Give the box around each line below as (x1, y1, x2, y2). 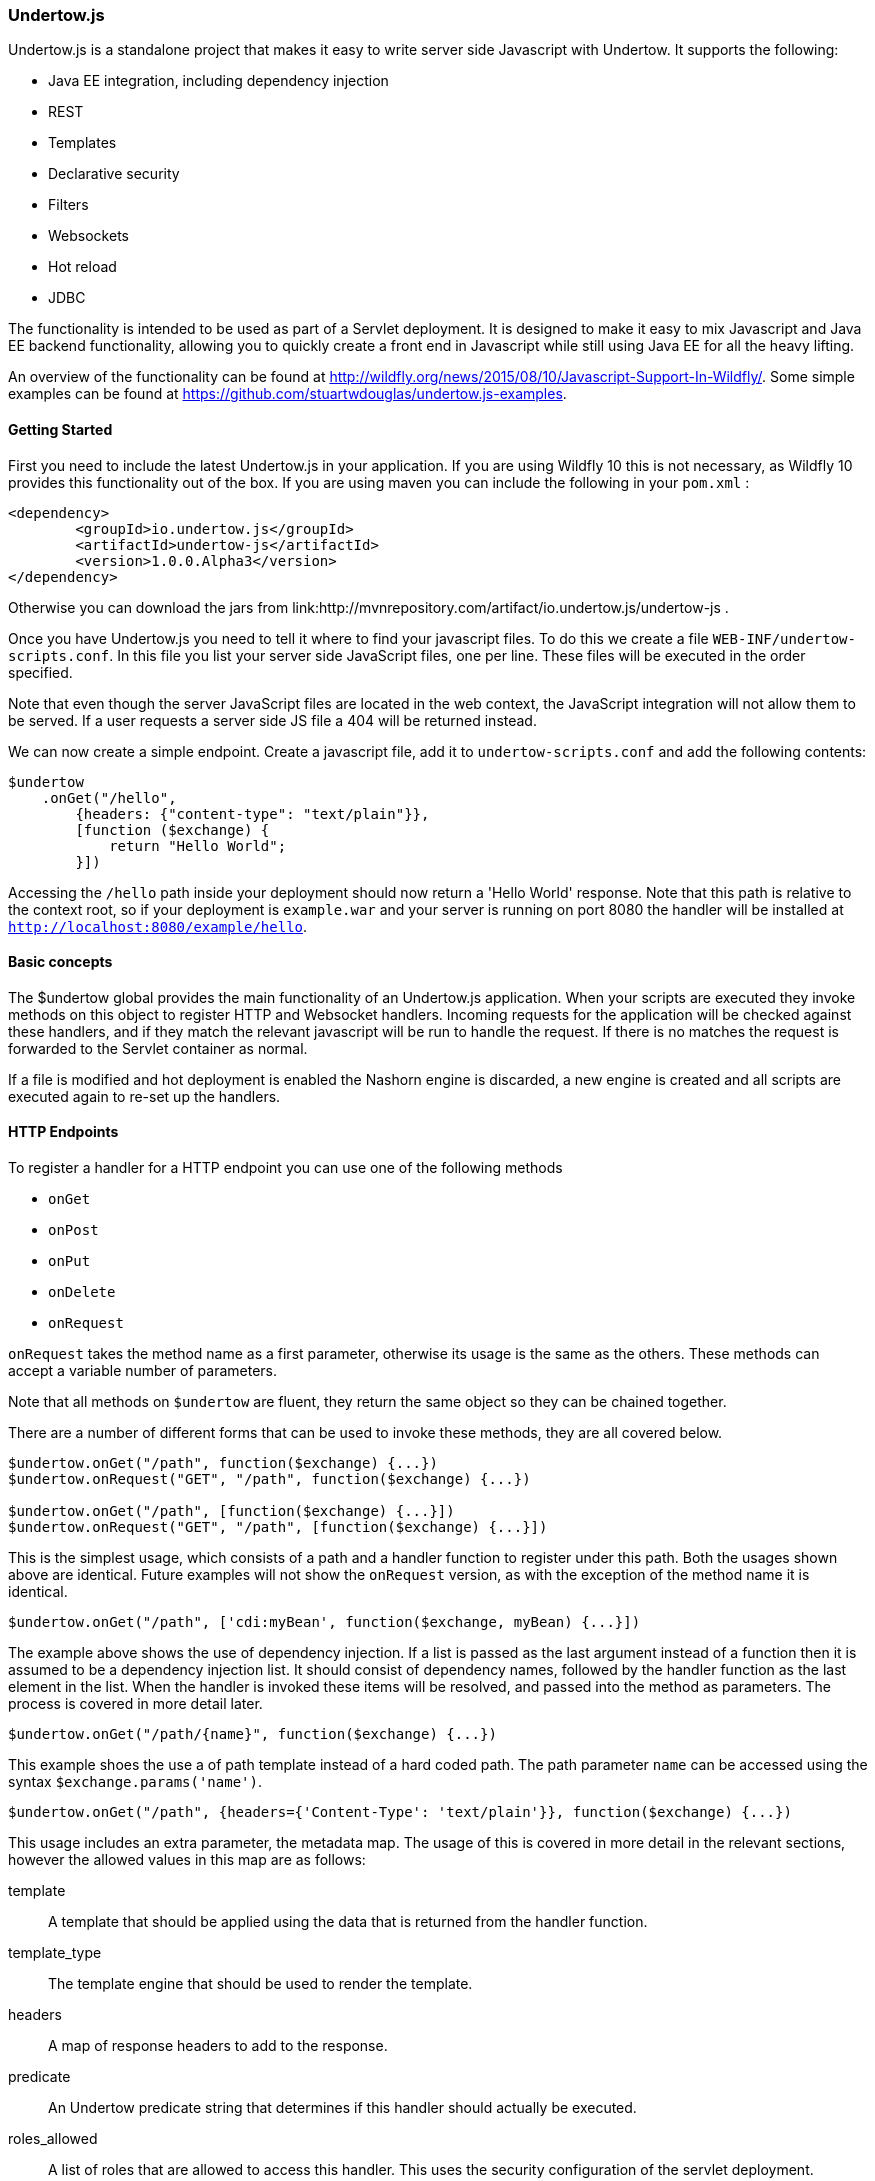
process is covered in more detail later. (8, 1695, 263, 1713)
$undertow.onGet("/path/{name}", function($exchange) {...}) (8, 1726, 497, 1743)
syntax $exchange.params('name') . (8, 1773, 262, 1791)
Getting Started (8, 420, 113, 438)
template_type (8, 1944, 102, 1962)
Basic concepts (8, 953, 113, 971)
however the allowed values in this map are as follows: (8, 1851, 366, 1869)
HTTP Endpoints (8, 1123, 119, 1141)
